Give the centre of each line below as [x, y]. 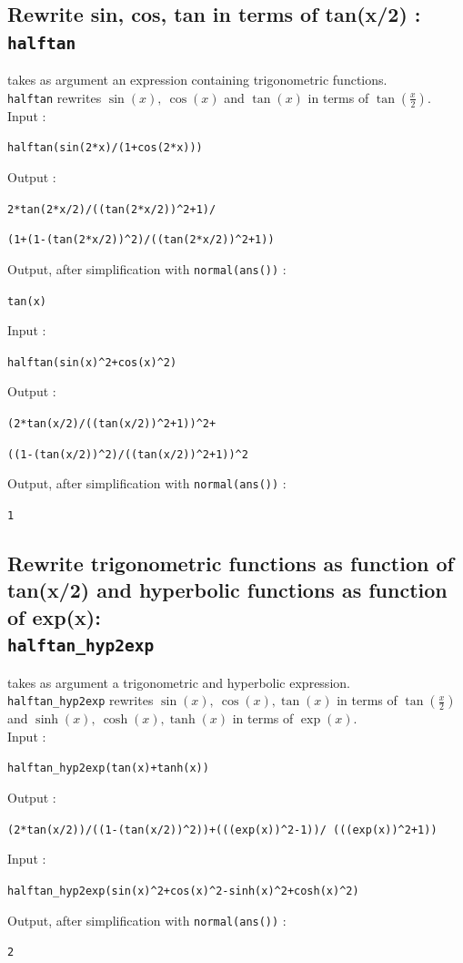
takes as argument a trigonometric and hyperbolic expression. [179, 682]
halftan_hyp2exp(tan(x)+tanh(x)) [108, 768]
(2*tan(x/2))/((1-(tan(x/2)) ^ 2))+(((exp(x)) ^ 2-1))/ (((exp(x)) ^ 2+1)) [222, 830]
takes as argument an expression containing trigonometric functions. [197, 80]
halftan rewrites [55, 97]
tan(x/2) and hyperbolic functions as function [227, 590]
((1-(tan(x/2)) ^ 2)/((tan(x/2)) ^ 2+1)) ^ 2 [128, 454]
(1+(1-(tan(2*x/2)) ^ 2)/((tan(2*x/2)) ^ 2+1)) [141, 240]
